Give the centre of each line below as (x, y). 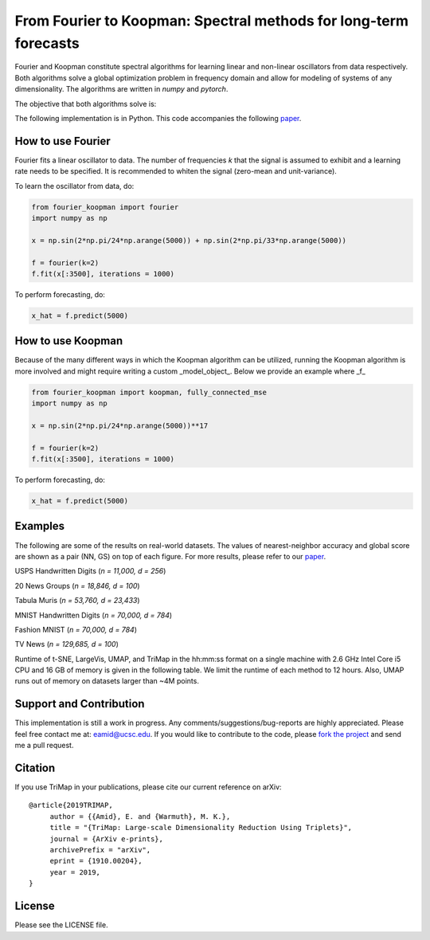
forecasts (47, 43)
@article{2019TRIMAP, (71, 805)
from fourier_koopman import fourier (105, 207)
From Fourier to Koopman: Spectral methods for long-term (212, 21)
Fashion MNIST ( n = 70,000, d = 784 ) (76, 629)
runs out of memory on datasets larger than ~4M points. (107, 681)
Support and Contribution (80, 704)
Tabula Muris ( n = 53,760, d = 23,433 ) (77, 601)
